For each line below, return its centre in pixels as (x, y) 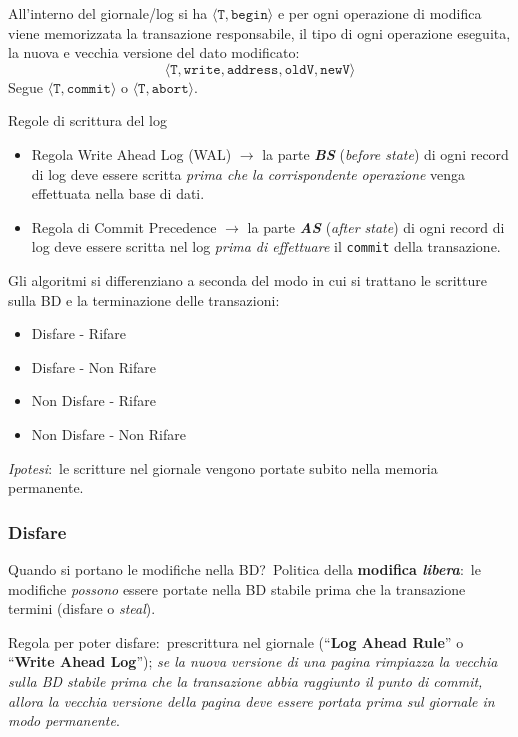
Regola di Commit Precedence (124, 226)
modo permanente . (64, 720)
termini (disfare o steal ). (82, 608)
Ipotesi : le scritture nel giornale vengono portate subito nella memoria (223, 467)
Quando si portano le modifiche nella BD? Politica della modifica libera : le (244, 568)
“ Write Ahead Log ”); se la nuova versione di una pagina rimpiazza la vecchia (253, 661)
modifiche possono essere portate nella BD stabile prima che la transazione (237, 588)
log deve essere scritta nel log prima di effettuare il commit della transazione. (266, 246)
